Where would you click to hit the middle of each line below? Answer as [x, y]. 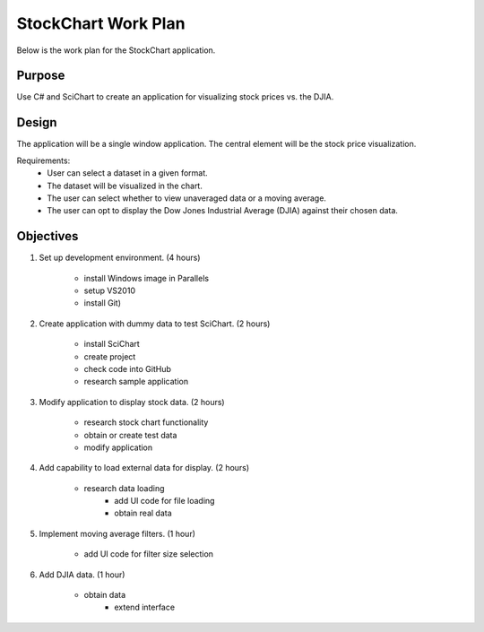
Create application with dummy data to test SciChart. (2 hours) [155, 324]
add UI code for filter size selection [149, 554]
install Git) [102, 303]
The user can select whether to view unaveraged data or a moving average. [187, 198]
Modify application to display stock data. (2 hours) [132, 402]
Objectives [48, 236]
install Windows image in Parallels [147, 278]
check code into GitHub [128, 368]
